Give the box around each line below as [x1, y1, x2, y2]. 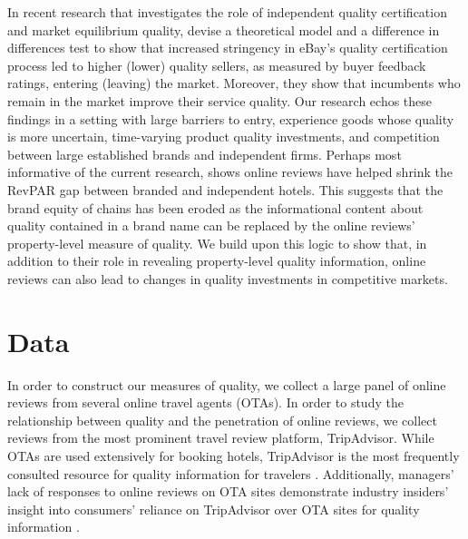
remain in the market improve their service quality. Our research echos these [7, 91, 433, 110]
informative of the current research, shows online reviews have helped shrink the [7, 162, 453, 181]
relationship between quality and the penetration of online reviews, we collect [7, 410, 437, 429]
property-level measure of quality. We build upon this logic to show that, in [7, 233, 427, 252]
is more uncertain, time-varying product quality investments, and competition [7, 127, 440, 146]
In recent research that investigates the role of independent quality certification [7, 3, 447, 21]
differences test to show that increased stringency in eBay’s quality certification [7, 38, 448, 57]
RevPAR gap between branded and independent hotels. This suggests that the [7, 180, 444, 199]
